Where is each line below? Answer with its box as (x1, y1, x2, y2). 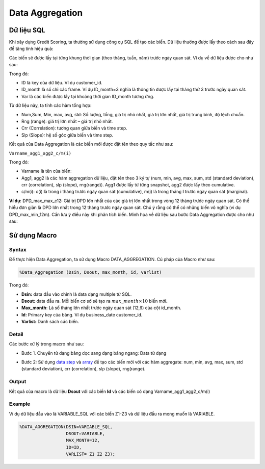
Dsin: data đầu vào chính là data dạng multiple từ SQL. (21, 291, 132, 297)
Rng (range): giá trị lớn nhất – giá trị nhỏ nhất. (21, 118, 113, 124)
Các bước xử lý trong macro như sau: (9, 341, 84, 347)
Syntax (9, 246, 26, 253)
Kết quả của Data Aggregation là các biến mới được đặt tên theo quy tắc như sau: (9, 141, 174, 147)
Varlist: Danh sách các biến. (21, 319, 79, 325)
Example (9, 400, 30, 407)
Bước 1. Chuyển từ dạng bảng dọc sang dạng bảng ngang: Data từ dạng (21, 350, 166, 356)
